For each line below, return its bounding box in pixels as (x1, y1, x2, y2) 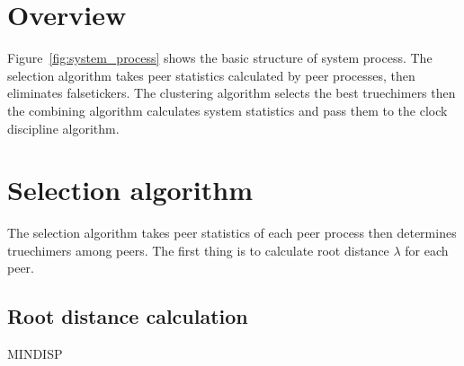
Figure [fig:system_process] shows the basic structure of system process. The (7, 48, 433, 67)
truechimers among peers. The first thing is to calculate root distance (7, 240, 389, 259)
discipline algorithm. (7, 118, 120, 137)
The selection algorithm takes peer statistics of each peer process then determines (7, 223, 457, 242)
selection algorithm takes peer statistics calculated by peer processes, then (7, 65, 415, 84)
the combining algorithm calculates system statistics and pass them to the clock (7, 100, 448, 119)
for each (405, 240, 449, 259)
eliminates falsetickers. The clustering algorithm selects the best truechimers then (7, 83, 456, 102)
